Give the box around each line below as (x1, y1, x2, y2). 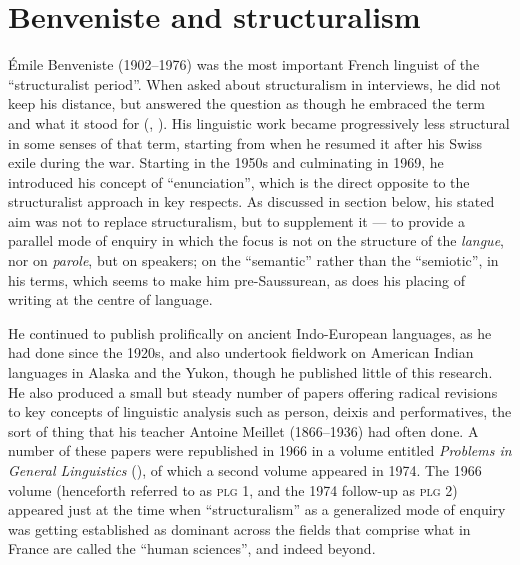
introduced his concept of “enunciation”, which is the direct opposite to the (8, 171, 470, 192)
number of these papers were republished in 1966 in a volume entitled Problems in (8, 440, 512, 461)
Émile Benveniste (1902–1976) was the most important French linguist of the (8, 54, 480, 75)
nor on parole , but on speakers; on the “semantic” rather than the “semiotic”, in (8, 250, 499, 271)
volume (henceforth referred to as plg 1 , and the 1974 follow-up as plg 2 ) (8, 479, 458, 500)
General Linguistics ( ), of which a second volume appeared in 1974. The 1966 (8, 460, 482, 480)
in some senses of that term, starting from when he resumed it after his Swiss (8, 132, 483, 153)
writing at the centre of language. (8, 289, 213, 310)
